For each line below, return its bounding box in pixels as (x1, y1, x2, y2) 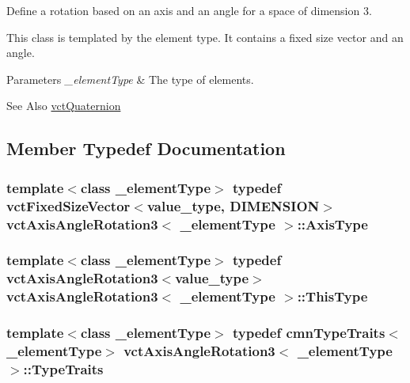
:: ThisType (297, 286, 368, 306)
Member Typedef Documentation (6, 136, 286, 161)
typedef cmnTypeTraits (233, 323, 385, 343)
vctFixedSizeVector (6, 195, 131, 215)
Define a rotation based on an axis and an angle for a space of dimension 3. (6, 2, 372, 18)
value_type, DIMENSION (146, 195, 320, 215)
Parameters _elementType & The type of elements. (6, 70, 254, 87)
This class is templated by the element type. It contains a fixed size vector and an (6, 28, 404, 45)
